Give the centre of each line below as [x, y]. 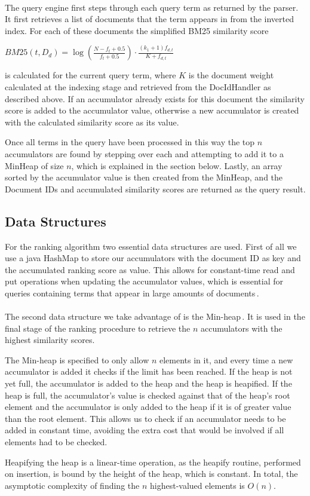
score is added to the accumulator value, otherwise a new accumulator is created [152, 110]
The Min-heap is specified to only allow [77, 359]
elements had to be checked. [56, 442]
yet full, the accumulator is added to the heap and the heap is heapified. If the [148, 383]
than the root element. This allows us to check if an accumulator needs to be [145, 418]
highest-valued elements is [197, 485]
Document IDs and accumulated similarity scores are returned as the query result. [155, 189]
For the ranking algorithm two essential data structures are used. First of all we [151, 246]
